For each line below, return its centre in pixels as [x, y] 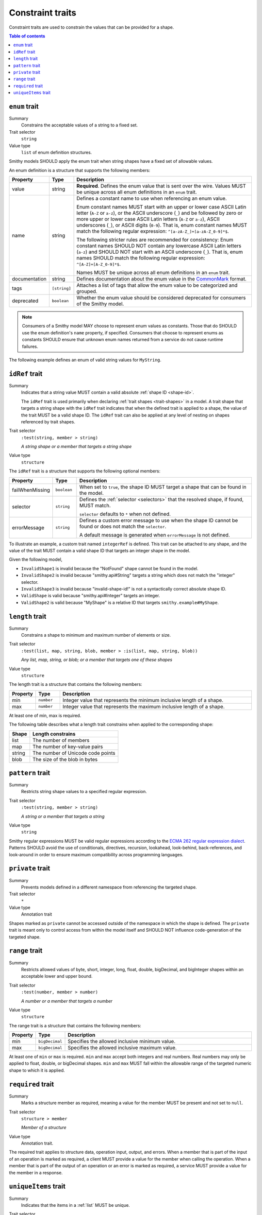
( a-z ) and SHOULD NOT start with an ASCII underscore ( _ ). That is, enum [160, 252]
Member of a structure [44, 1128]
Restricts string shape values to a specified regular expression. [84, 792]
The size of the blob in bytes [65, 759]
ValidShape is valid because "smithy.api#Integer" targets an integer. [90, 596]
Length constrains [54, 734]
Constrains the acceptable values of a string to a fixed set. [80, 125]
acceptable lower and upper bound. [57, 976]
